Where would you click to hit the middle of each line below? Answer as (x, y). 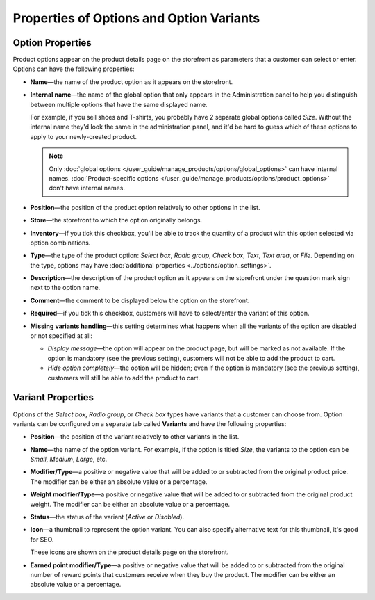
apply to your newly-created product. (84, 136)
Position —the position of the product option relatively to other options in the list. (145, 207)
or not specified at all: (61, 336)
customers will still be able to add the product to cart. (124, 378)
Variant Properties (53, 397)
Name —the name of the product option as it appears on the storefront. (132, 82)
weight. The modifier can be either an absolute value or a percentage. (130, 504)
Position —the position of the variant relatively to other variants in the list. (135, 437)
